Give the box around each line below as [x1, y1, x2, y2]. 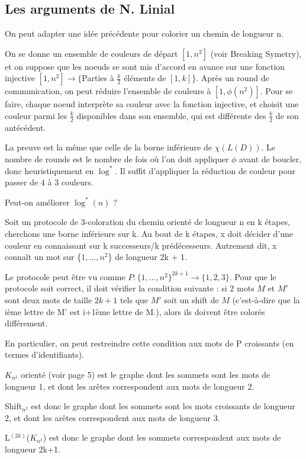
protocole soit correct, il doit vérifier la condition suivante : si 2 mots [5, 282, 255, 294]
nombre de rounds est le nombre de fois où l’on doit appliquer [5, 153, 229, 165]
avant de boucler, [239, 153, 302, 165]
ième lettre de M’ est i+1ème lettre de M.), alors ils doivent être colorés [5, 305, 265, 317]
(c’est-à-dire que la [232, 293, 300, 306]
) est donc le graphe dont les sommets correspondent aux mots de [43, 431, 281, 444]
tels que [120, 293, 149, 306]
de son [275, 109, 299, 121]
